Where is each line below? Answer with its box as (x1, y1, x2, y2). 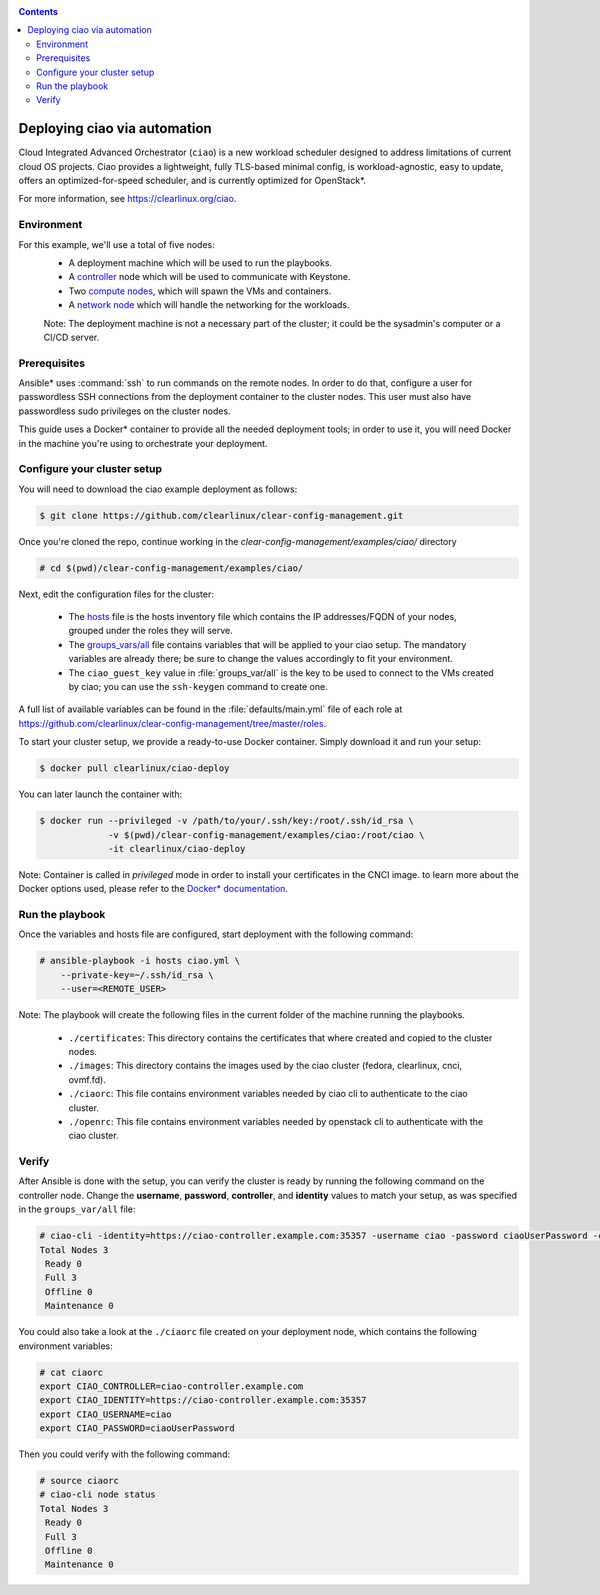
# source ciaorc (39, 1475, 120, 1487)
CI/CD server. (43, 331, 100, 343)
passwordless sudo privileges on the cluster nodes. (18, 405, 231, 417)
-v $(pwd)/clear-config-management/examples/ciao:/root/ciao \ (108, 829, 425, 840)
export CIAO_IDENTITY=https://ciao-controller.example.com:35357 (39, 1395, 367, 1406)
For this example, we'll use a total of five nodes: (18, 238, 215, 250)
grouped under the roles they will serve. (68, 625, 234, 637)
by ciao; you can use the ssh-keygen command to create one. (68, 681, 329, 693)
